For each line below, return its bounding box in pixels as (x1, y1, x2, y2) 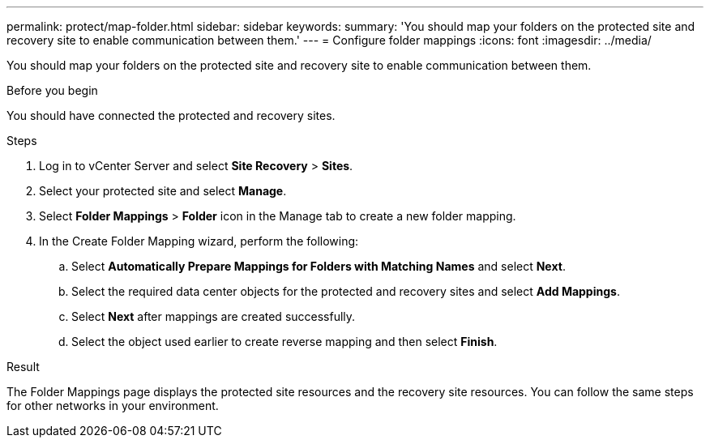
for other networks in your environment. (6, 399, 219, 412)
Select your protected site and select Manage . (39, 184, 287, 198)
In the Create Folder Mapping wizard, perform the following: (39, 234, 359, 248)
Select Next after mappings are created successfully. (71, 310, 356, 323)
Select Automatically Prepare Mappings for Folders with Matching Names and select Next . (71, 259, 566, 273)
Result (6, 360, 40, 374)
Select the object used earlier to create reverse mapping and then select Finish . (71, 335, 498, 348)
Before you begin (6, 83, 98, 97)
